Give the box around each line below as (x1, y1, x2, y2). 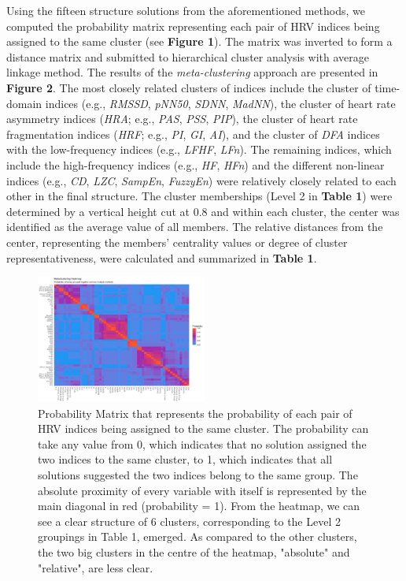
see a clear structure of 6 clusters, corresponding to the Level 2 (38, 512, 341, 529)
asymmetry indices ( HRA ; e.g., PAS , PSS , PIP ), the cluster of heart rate (6, 110, 358, 127)
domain (6, 95, 42, 111)
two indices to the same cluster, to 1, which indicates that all (38, 451, 333, 467)
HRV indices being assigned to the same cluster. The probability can (38, 420, 369, 437)
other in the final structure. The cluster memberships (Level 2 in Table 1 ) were (6, 188, 393, 204)
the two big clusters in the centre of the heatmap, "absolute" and (38, 544, 350, 561)
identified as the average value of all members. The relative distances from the (6, 218, 383, 235)
